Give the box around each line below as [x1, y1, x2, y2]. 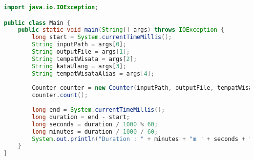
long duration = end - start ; [32, 113, 130, 120]
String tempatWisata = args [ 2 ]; [32, 55, 137, 62]
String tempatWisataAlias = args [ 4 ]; [32, 70, 154, 77]
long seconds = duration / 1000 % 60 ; [32, 120, 158, 128]
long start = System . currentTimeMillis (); [32, 34, 172, 41]
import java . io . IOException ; [4, 4, 99, 11]
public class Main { [4, 19, 71, 26]
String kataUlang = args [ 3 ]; [32, 62, 127, 70]
